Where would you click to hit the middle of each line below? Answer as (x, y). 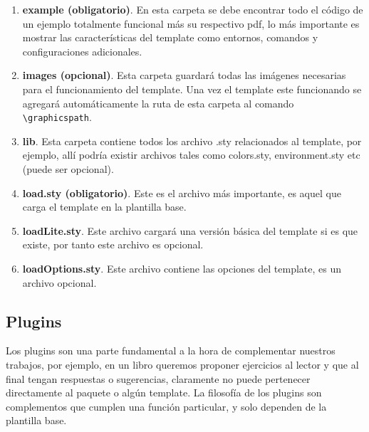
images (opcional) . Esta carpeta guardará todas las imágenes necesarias (184, 75)
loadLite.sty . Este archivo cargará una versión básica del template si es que (190, 230)
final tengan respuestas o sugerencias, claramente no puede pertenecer (158, 378)
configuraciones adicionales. (82, 51)
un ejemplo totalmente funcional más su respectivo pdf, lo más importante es (191, 23)
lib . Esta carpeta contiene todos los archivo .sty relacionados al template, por (192, 141)
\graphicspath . (57, 117)
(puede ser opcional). (68, 169)
